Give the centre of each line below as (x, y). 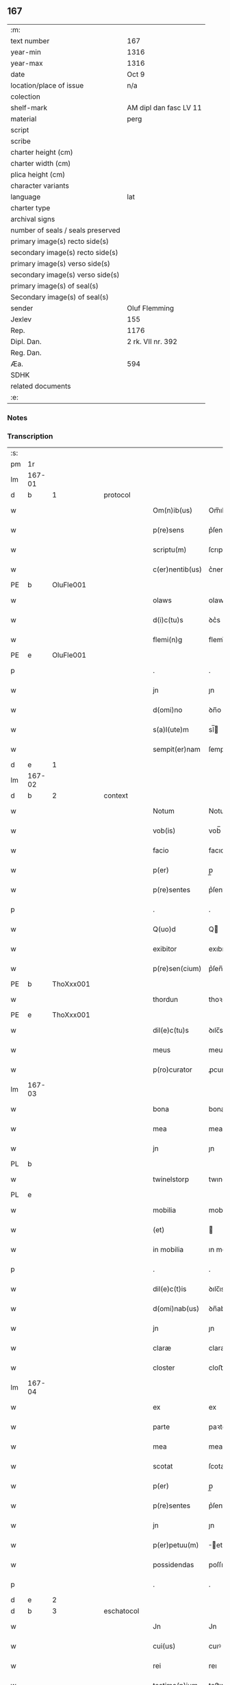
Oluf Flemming (151, 308)
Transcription (30, 436)
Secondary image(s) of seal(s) (60, 297)
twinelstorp (171, 1179)
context (116, 796)
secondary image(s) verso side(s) (65, 275)
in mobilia (168, 1250)
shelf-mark (29, 108)
